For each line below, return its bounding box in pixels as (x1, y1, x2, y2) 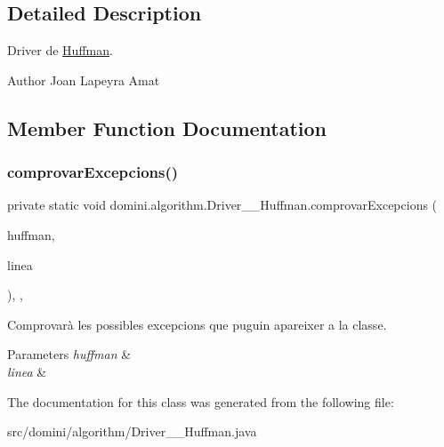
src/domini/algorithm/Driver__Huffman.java (7, 422, 257, 441)
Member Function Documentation (7, 114, 327, 141)
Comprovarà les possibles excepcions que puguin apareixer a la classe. (7, 315, 387, 333)
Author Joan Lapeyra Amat (7, 70, 160, 89)
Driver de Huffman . (7, 41, 113, 60)
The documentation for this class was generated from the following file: (7, 392, 394, 411)
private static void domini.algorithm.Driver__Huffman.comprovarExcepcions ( (7, 196, 438, 214)
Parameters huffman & (7, 345, 132, 363)
